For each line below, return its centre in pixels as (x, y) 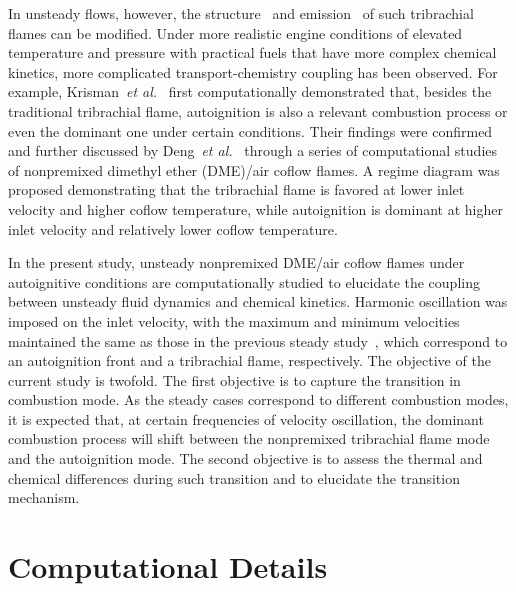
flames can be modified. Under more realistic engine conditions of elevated (235, 32)
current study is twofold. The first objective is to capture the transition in (234, 379)
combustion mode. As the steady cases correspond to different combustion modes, (258, 399)
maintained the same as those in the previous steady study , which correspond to (258, 340)
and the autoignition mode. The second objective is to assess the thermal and (245, 458)
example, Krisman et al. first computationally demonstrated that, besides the (250, 91)
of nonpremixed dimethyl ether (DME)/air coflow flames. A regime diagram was (254, 169)
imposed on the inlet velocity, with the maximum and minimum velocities (234, 320)
